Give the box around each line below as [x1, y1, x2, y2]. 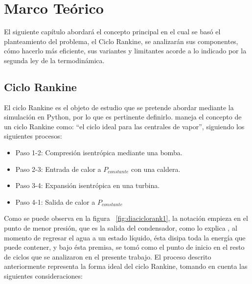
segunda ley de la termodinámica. [4, 55, 105, 65]
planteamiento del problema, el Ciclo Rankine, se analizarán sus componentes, [4, 36, 238, 46]
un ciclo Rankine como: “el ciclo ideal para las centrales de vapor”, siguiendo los [4, 121, 245, 131]
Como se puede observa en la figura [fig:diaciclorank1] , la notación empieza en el [4, 213, 248, 223]
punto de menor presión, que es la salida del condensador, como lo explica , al [4, 223, 237, 233]
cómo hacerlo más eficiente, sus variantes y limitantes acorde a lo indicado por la [4, 46, 247, 56]
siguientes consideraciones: [4, 271, 83, 281]
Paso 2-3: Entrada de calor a [15, 164, 101, 174]
